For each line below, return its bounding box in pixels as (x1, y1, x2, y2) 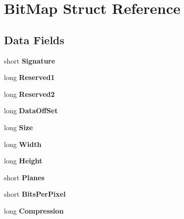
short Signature (4, 55, 55, 66)
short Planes (4, 172, 45, 182)
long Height (4, 155, 43, 166)
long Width (4, 139, 42, 149)
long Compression (4, 205, 64, 216)
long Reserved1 (4, 72, 55, 82)
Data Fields (4, 32, 65, 47)
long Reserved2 (4, 88, 55, 99)
